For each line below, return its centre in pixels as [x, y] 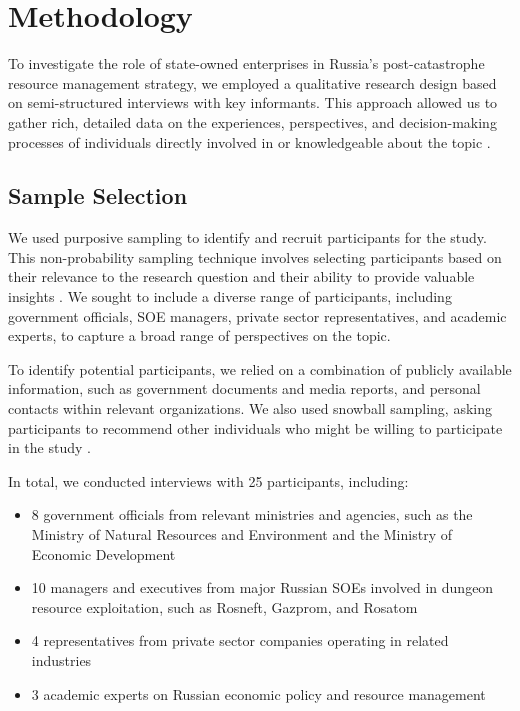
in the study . [49, 447]
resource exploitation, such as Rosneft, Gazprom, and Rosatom [224, 606]
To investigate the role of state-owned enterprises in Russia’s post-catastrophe [246, 63]
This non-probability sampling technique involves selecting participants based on [255, 256]
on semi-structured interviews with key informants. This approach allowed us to [253, 102]
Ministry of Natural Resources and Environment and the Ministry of [241, 534]
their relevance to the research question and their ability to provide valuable [241, 276]
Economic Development [103, 553]
